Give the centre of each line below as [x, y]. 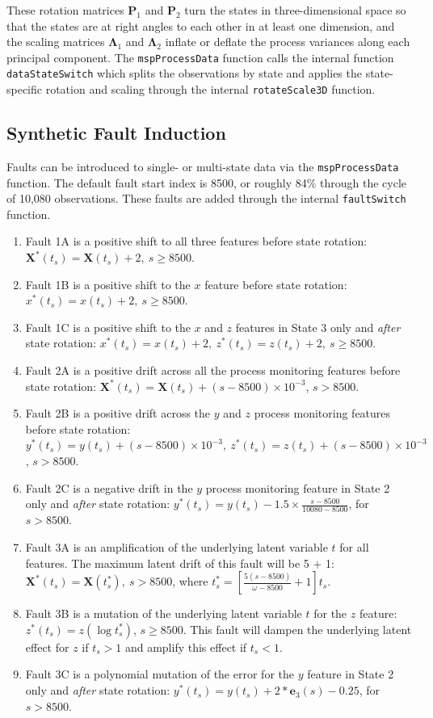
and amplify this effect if [186, 647]
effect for [47, 647]
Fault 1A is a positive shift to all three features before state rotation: [196, 241]
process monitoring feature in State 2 [298, 487]
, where [190, 581]
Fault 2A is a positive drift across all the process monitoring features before [213, 370]
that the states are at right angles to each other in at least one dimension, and [201, 25]
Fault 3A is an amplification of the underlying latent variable [177, 547]
